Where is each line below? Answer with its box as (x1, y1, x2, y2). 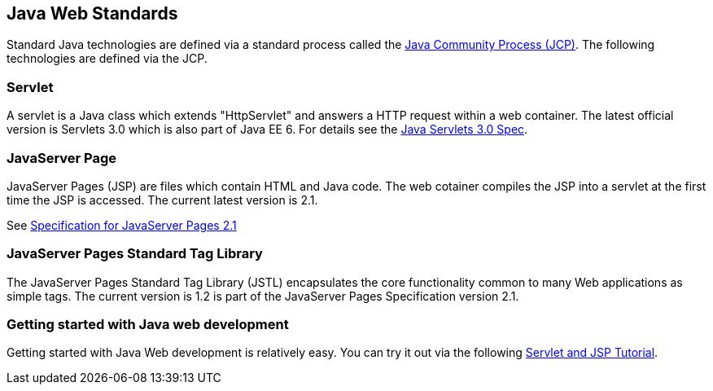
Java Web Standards (7, 3, 178, 24)
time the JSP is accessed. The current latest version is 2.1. (7, 192, 318, 207)
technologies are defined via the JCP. (7, 51, 208, 66)
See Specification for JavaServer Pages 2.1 (7, 217, 237, 232)
